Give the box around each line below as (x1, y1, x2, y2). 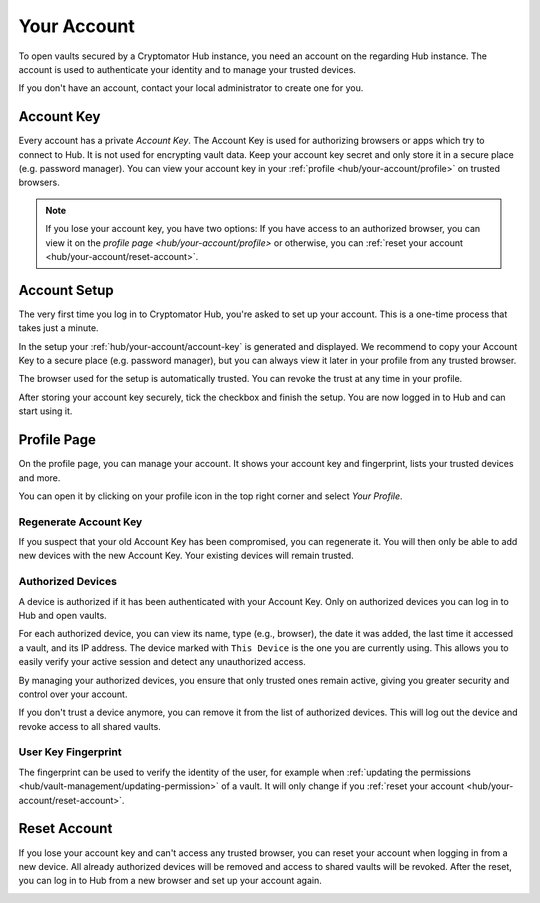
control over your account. (18, 688, 128, 700)
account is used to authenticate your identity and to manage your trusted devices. (18, 63, 357, 75)
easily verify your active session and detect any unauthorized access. (18, 656, 307, 668)
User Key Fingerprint (18, 745, 122, 759)
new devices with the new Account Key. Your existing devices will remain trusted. (18, 550, 354, 562)
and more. (18, 471, 61, 484)
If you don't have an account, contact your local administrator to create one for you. (18, 82, 364, 94)
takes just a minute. (18, 322, 99, 334)
